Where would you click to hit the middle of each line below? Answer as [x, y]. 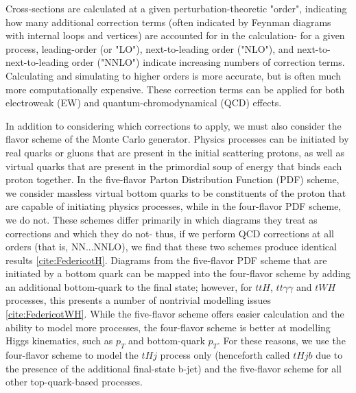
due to [329, 355]
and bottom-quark [167, 341]
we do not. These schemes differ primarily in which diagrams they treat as [162, 219]
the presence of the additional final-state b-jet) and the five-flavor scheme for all [174, 368]
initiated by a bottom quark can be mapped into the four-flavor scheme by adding [178, 273]
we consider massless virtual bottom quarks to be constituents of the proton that [176, 192]
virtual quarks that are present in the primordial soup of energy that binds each [174, 166]
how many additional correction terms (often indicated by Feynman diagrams [168, 22]
